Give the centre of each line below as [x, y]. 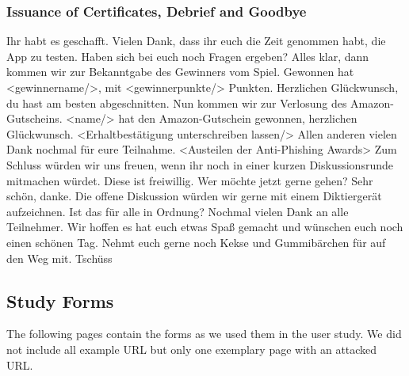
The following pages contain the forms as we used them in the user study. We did [204, 334]
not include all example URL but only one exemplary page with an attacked [192, 349]
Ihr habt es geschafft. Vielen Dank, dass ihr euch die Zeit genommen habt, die [196, 41]
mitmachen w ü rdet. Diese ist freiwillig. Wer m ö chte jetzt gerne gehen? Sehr [190, 180]
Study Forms [60, 300]
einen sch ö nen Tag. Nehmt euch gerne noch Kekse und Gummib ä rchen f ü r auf [196, 242]
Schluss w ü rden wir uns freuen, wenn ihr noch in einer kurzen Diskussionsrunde [200, 164]
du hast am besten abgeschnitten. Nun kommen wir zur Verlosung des [177, 103]
